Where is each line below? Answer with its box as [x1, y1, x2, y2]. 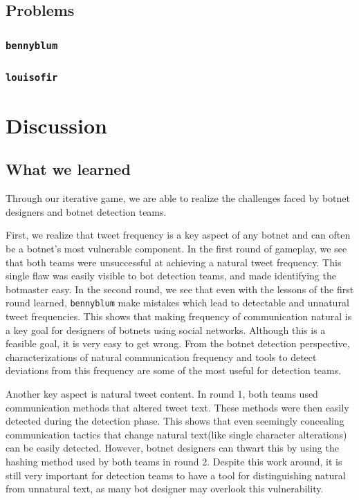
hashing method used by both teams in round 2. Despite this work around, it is [6, 454, 342, 468]
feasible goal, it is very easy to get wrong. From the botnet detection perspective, [6, 336, 350, 351]
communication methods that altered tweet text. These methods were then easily [6, 400, 349, 414]
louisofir [6, 72, 58, 84]
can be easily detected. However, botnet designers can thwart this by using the [6, 441, 339, 455]
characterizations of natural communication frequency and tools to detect [6, 349, 317, 364]
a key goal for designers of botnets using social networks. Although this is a [6, 322, 326, 337]
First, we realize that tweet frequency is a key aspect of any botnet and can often [6, 228, 351, 242]
